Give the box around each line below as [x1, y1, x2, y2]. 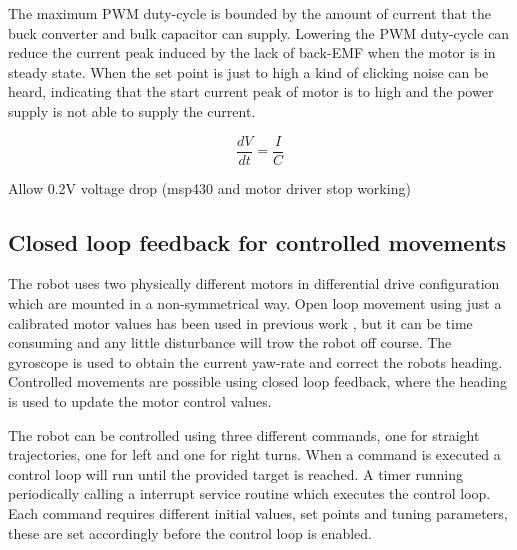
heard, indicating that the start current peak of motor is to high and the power [8, 81, 494, 102]
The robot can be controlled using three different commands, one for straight [8, 424, 480, 445]
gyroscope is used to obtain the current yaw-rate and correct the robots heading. [8, 351, 503, 372]
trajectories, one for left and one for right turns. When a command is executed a [8, 444, 501, 465]
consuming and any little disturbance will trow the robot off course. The [8, 332, 452, 353]
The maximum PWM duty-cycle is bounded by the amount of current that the [8, 3, 491, 23]
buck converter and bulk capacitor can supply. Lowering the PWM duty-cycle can [8, 22, 510, 43]
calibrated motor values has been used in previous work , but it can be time [8, 312, 473, 333]
